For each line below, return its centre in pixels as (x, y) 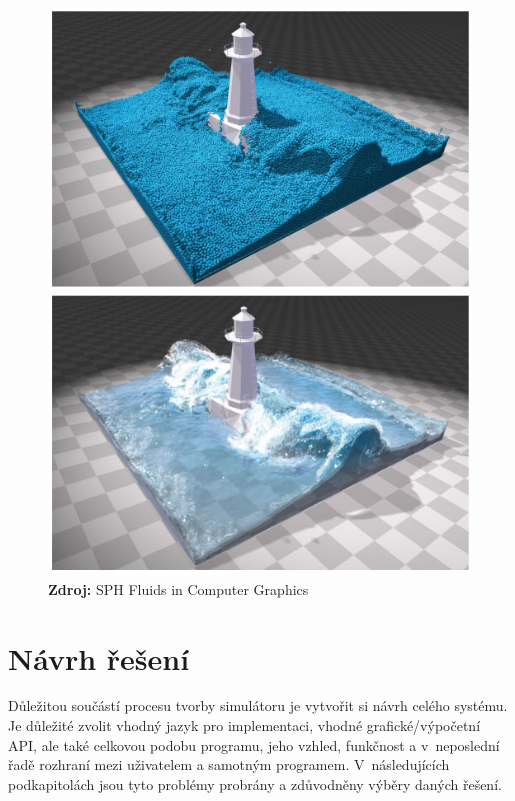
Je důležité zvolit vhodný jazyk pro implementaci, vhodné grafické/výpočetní (244, 725)
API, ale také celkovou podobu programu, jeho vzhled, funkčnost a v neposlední (254, 744)
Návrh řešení (99, 657)
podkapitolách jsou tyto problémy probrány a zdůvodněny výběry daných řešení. (255, 783)
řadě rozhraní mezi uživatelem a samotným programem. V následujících (229, 764)
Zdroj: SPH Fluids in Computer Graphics (178, 588)
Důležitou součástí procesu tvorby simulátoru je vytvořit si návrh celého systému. (258, 705)
